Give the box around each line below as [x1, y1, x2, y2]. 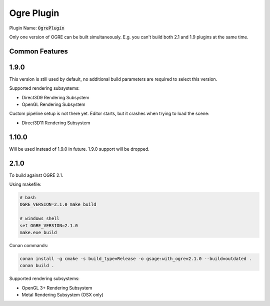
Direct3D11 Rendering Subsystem [21, 120, 90, 126]
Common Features [9, 47, 68, 55]
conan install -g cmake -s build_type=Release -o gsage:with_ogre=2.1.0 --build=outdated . [19, 256, 252, 262]
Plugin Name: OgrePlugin [9, 25, 64, 31]
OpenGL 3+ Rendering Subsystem [21, 285, 92, 291]
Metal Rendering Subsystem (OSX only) [21, 292, 103, 298]
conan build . [19, 263, 54, 269]
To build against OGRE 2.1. [9, 172, 63, 178]
